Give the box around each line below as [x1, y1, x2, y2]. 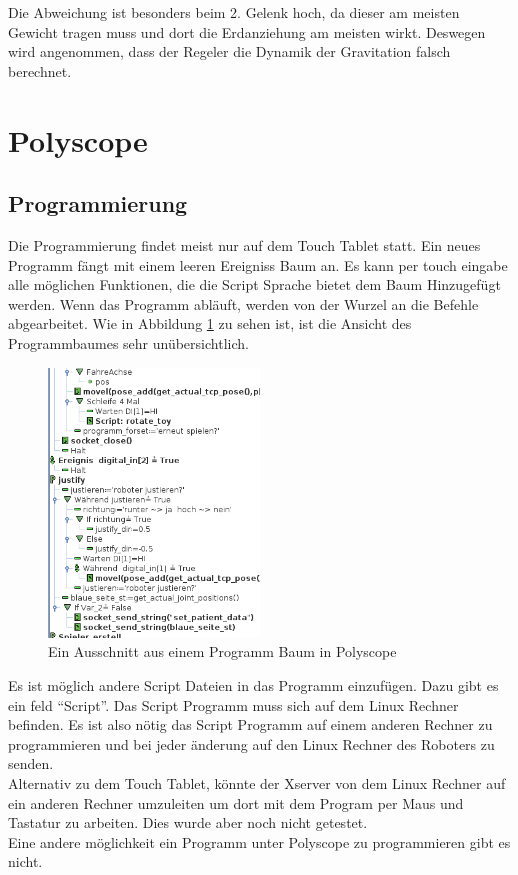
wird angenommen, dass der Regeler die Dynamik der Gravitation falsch [8, 41, 451, 62]
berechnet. [8, 60, 72, 81]
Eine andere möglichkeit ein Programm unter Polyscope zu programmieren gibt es [8, 831, 511, 852]
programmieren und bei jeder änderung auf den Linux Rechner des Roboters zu [8, 733, 495, 754]
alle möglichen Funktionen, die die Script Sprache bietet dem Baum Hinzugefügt [8, 274, 501, 295]
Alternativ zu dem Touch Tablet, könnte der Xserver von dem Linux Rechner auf [8, 773, 506, 794]
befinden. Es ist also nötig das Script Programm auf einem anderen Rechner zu [8, 714, 493, 735]
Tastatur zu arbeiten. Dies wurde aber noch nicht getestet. [8, 812, 368, 833]
